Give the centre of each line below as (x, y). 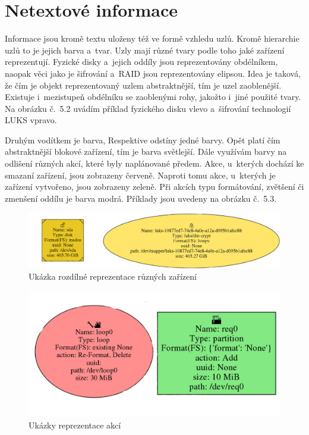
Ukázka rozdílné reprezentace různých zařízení (113, 276)
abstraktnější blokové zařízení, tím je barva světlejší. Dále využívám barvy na (146, 151)
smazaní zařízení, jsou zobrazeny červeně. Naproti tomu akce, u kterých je (140, 175)
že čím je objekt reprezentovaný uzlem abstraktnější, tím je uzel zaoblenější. (143, 85)
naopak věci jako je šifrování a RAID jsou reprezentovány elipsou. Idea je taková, (153, 73)
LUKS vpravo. (31, 120)
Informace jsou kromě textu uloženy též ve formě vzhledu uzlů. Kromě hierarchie (152, 38)
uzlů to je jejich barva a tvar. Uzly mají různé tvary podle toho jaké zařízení (145, 50)
